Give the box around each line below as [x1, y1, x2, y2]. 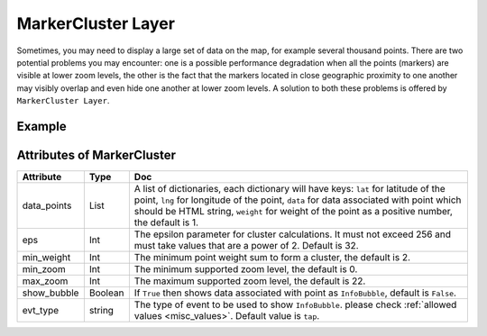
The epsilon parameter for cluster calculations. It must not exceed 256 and [133, 228, 451, 241]
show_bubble [22, 286, 79, 299]
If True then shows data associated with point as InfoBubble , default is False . [133, 286, 457, 299]
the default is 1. [133, 216, 198, 229]
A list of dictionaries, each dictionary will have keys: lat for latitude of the [133, 183, 446, 195]
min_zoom [22, 263, 67, 276]
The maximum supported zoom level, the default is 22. [133, 275, 366, 287]
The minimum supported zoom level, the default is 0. [133, 263, 358, 276]
